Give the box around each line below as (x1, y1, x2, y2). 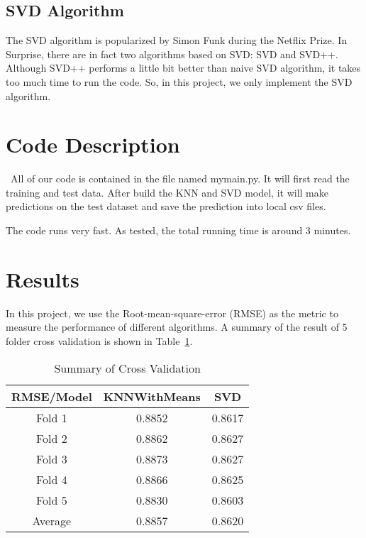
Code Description (6, 130, 180, 159)
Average (32, 512, 72, 529)
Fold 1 (35, 409, 67, 426)
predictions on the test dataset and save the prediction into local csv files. (6, 199, 326, 214)
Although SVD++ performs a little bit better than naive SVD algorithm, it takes (6, 60, 361, 75)
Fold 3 (35, 450, 67, 467)
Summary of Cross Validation (54, 359, 201, 376)
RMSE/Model (11, 388, 92, 405)
